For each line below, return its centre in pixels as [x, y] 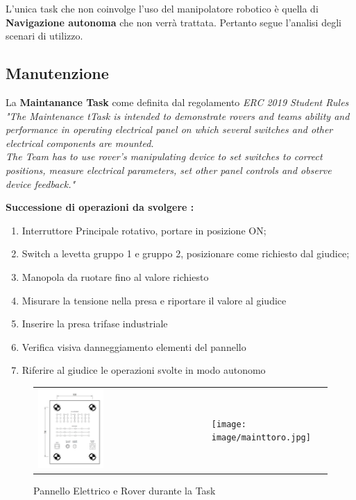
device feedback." [41, 183]
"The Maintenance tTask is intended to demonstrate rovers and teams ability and [178, 115]
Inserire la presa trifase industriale [95, 324]
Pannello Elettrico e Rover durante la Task [125, 491]
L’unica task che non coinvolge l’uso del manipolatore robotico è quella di [162, 8]
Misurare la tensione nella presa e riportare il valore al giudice [154, 300]
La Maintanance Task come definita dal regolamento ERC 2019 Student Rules [177, 102]
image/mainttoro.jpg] [261, 438]
